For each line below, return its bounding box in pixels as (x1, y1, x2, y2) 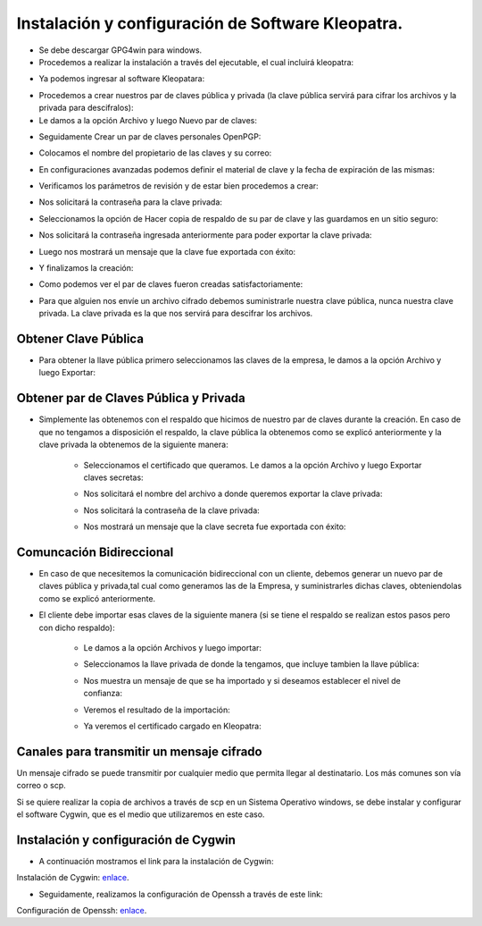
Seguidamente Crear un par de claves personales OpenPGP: (38, 130, 262, 142)
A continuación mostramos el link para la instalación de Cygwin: (38, 855, 274, 866)
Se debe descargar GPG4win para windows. (38, 45, 203, 55)
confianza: (83, 688, 122, 699)
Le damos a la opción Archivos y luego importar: (83, 642, 262, 652)
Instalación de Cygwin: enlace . (16, 872, 129, 883)
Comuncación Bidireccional (16, 544, 174, 560)
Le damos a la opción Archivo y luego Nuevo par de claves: (38, 114, 258, 125)
